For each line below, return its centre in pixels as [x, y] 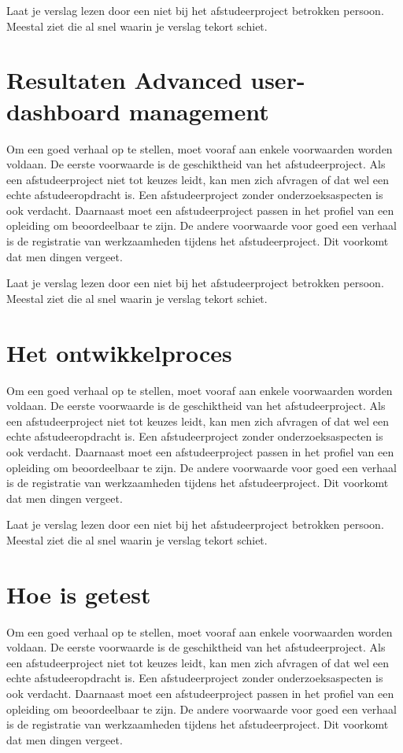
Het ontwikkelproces [119, 352]
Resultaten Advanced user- [156, 80]
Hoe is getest [79, 594]
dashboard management [138, 111]
